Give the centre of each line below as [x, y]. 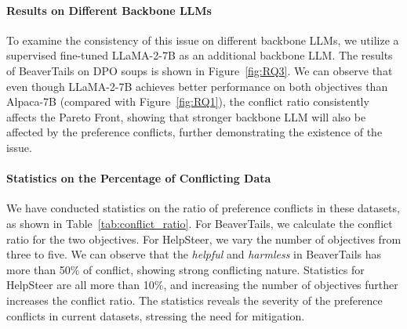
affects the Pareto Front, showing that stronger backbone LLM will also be [186, 116]
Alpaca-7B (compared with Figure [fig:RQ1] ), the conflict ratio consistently [188, 101]
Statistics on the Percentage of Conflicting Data [139, 178]
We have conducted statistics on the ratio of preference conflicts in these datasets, [203, 208]
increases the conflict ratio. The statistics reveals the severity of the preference [194, 300]
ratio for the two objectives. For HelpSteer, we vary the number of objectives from [204, 239]
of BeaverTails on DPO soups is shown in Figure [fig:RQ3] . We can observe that [200, 70]
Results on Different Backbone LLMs [109, 10]
